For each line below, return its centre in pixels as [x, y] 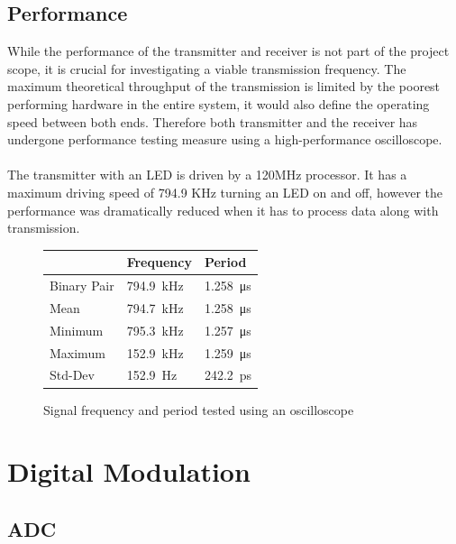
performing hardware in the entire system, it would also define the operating [219, 103]
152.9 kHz [155, 352]
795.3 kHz [155, 330]
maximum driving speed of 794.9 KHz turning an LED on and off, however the [225, 192]
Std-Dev [72, 375]
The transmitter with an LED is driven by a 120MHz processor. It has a [207, 175]
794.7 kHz [155, 307]
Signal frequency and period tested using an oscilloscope [199, 409]
